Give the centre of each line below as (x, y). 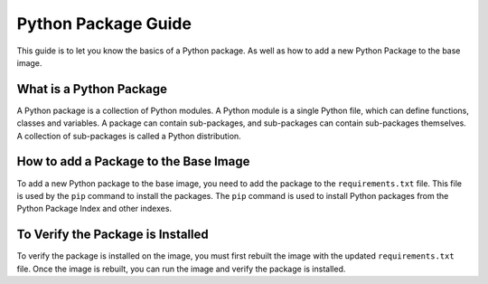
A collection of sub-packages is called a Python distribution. (129, 136)
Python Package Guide (104, 24)
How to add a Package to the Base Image (133, 161)
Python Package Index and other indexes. (94, 209)
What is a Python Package (92, 89)
